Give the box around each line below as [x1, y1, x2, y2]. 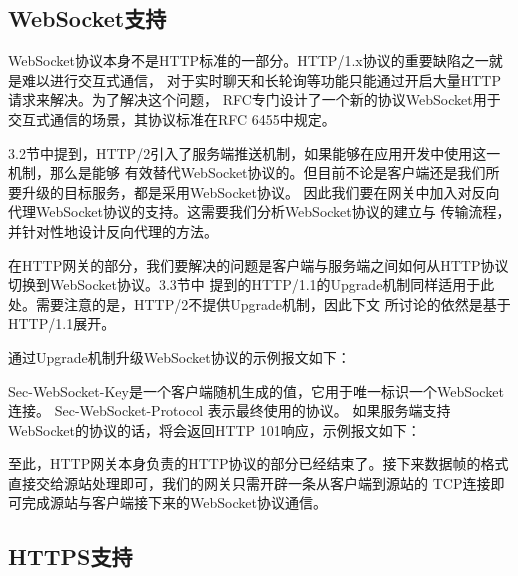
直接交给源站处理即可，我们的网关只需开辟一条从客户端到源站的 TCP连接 [8, 472, 491, 493]
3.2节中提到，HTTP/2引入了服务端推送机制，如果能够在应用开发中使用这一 [8, 142, 501, 163]
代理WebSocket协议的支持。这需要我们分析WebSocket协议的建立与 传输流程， [8, 201, 511, 222]
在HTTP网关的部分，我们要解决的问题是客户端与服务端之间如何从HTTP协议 [8, 254, 509, 275]
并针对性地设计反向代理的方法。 [8, 220, 218, 241]
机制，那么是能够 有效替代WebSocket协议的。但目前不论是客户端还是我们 [8, 162, 486, 183]
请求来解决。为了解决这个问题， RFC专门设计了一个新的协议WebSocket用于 [8, 89, 501, 110]
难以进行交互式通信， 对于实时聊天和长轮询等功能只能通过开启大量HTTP [21, 69, 501, 90]
